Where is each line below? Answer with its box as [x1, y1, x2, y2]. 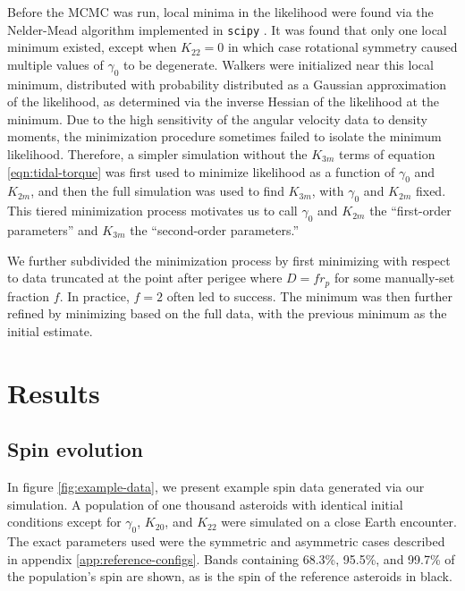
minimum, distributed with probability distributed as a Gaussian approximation [7, 74, 447, 93]
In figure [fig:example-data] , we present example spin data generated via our [7, 477, 425, 495]
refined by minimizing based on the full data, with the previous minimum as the [7, 304, 447, 323]
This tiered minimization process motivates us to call [7, 201, 298, 220]
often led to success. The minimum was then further [166, 286, 452, 305]
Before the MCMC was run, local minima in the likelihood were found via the [7, 3, 434, 21]
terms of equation [339, 145, 435, 164]
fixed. [415, 182, 446, 200]
